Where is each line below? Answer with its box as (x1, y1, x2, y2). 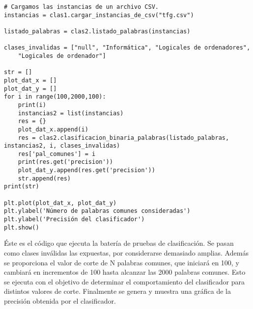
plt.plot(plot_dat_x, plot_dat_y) (4, 199, 117, 206)
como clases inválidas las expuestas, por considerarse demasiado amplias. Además (4, 247, 249, 257)
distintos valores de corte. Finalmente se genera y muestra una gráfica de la (4, 286, 231, 296)
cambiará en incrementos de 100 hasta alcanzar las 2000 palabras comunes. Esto (4, 267, 246, 277)
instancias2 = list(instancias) (18, 109, 124, 117)
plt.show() (4, 224, 39, 231)
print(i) (18, 101, 46, 108)
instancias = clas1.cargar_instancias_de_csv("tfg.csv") (4, 11, 194, 19)
